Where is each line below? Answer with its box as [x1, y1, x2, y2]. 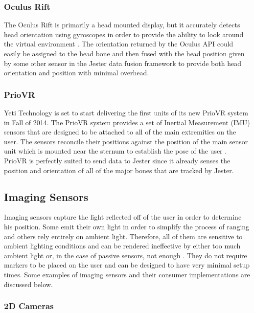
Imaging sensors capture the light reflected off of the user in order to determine [4, 212, 242, 222]
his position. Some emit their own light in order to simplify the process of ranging [4, 221, 250, 231]
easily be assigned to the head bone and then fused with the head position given [4, 48, 245, 58]
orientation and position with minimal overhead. [4, 67, 149, 78]
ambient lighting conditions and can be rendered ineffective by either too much [4, 241, 241, 251]
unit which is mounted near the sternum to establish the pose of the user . [4, 146, 227, 156]
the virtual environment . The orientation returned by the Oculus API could [4, 39, 233, 49]
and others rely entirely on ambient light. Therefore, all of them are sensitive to [4, 231, 243, 241]
